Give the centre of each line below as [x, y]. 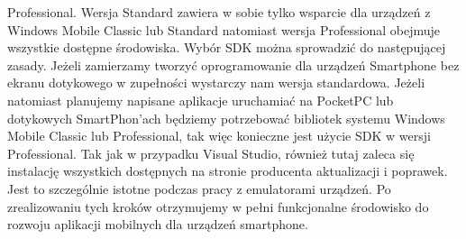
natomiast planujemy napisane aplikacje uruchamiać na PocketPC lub [201, 100]
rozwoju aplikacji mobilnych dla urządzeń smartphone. [158, 224]
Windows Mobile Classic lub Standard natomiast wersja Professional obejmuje [224, 29]
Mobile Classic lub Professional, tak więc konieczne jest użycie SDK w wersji [219, 136]
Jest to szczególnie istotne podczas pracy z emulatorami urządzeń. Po [199, 188]
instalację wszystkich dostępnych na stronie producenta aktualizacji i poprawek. [228, 171]
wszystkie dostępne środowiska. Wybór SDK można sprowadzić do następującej [227, 47]
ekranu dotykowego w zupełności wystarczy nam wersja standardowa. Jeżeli [216, 83]
